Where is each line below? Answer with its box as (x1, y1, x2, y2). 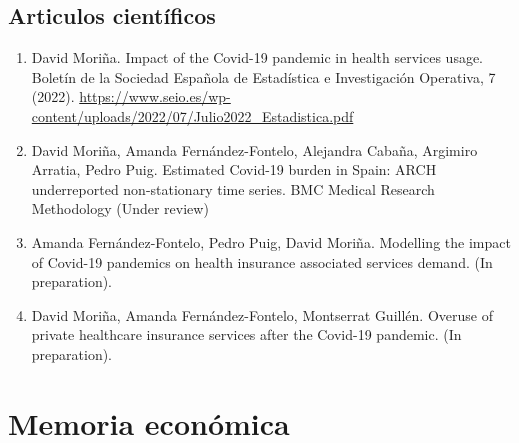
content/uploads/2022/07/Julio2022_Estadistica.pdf (31, 105, 354, 126)
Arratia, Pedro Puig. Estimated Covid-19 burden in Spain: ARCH (31, 159, 437, 180)
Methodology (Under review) (31, 198, 209, 219)
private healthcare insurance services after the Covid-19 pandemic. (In (31, 324, 462, 345)
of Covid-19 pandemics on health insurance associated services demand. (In (31, 251, 493, 272)
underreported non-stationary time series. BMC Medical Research (31, 178, 435, 199)
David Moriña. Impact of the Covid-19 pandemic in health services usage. (31, 47, 484, 68)
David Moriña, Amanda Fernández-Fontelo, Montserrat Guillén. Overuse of (31, 304, 493, 325)
